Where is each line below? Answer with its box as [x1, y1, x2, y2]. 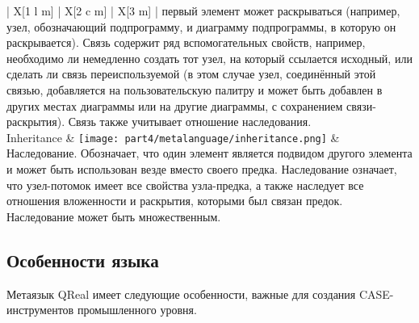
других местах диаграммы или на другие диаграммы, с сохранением [6, 97, 343, 114]
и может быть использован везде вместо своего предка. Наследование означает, [6, 161, 397, 177]
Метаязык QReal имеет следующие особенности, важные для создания [6, 285, 356, 302]
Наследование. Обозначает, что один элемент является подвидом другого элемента [6, 145, 413, 161]
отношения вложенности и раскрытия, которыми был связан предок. [6, 192, 343, 209]
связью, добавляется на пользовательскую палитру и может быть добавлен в [6, 81, 383, 98]
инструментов [6, 301, 74, 318]
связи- [346, 97, 376, 114]
